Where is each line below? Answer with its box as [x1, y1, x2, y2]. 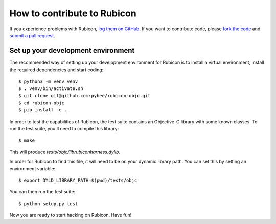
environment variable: [9, 165, 56, 171]
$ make [18, 138, 35, 143]
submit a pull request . [9, 32, 56, 38]
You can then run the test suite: [9, 189, 76, 195]
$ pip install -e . [18, 107, 67, 113]
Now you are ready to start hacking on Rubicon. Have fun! [9, 212, 132, 218]
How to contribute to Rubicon [9, 8, 136, 19]
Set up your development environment [9, 46, 135, 55]
